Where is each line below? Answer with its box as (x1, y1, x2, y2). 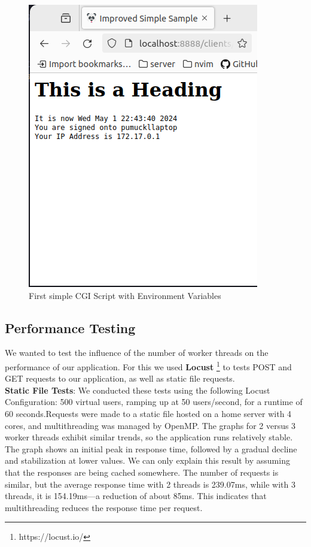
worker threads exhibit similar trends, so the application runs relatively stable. (5, 431, 293, 443)
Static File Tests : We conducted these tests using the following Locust (5, 383, 270, 396)
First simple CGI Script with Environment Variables (29, 289, 221, 301)
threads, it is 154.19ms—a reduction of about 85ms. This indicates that (5, 489, 267, 502)
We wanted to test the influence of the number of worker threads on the (5, 346, 269, 359)
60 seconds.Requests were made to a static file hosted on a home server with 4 (5, 407, 292, 420)
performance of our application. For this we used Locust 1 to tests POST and (5, 358, 292, 373)
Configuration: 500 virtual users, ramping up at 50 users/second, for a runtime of (5, 395, 303, 408)
